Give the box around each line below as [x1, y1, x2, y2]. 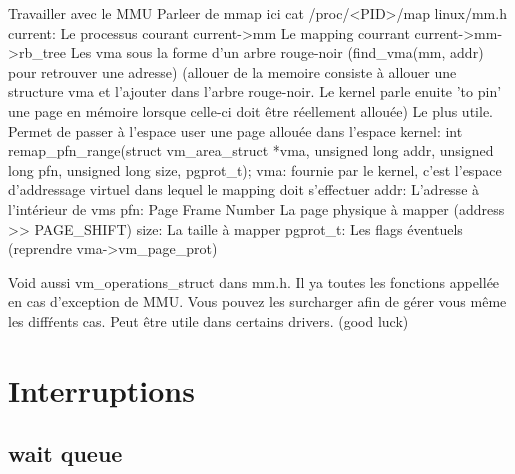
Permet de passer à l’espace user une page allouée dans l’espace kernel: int [8, 120, 463, 141]
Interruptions [8, 369, 195, 410]
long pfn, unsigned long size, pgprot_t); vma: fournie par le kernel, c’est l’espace [8, 159, 502, 180]
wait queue [8, 438, 123, 469]
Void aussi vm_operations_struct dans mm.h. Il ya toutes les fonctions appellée [8, 271, 500, 292]
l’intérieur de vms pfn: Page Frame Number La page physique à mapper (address [8, 198, 505, 219]
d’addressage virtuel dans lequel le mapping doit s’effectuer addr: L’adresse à [8, 179, 480, 200]
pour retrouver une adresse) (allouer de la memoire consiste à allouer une [8, 61, 457, 82]
